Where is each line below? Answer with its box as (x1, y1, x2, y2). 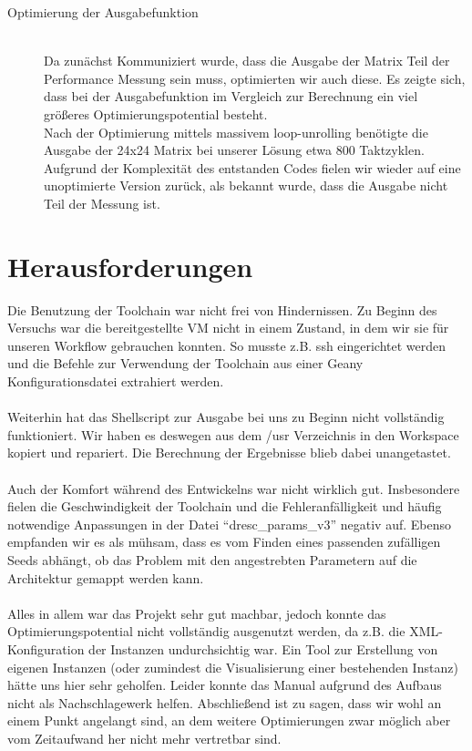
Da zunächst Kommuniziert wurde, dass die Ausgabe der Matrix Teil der (44, 51, 450, 70)
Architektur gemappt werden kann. (7, 568, 204, 587)
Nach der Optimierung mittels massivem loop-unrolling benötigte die (44, 122, 428, 141)
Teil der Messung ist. (44, 193, 160, 212)
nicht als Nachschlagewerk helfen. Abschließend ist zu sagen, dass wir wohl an (7, 693, 442, 712)
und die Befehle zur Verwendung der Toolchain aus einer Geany (7, 354, 364, 373)
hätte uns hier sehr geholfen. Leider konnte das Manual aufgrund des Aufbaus (7, 675, 442, 694)
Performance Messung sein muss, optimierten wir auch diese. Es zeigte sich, (44, 68, 466, 87)
